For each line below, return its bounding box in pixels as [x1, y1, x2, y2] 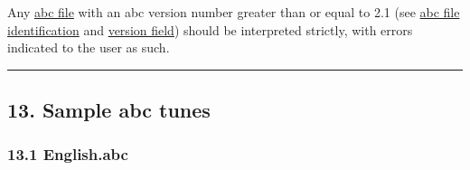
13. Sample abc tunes [7, 96, 211, 124]
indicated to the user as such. [7, 38, 170, 57]
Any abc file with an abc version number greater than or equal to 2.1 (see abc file [7, 3, 460, 21]
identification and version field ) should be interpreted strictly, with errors [7, 20, 413, 39]
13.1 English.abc [7, 143, 128, 165]
